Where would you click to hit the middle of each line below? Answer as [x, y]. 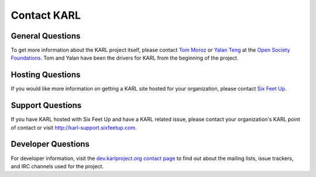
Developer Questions [50, 144]
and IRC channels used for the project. [57, 166]
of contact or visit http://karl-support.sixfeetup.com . [74, 127]
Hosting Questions [46, 75]
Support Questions [46, 105]
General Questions [46, 36]
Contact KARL [46, 15]
